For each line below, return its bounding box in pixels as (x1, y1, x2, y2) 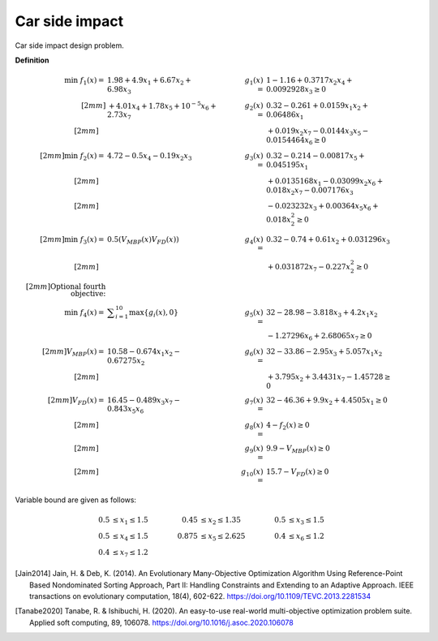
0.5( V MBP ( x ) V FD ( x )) (106, 234, 179, 246)
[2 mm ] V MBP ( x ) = (41, 347, 105, 359)
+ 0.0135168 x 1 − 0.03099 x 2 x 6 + (267, 176, 384, 187)
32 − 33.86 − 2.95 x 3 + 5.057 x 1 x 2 (266, 347, 383, 359)
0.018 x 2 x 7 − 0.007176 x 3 (266, 185, 354, 196)
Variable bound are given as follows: (15, 495, 137, 505)
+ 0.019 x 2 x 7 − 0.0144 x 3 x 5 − (267, 126, 369, 137)
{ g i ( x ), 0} (144, 308, 178, 319)
